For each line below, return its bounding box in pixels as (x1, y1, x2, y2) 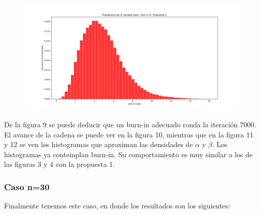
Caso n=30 (4, 181, 50, 193)
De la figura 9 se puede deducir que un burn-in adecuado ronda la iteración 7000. (4, 119, 256, 130)
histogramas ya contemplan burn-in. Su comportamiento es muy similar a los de (4, 149, 253, 159)
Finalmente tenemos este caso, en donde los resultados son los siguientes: (4, 200, 231, 211)
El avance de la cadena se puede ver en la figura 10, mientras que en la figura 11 (4, 129, 254, 139)
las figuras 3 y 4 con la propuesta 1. (4, 159, 115, 169)
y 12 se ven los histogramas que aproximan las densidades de (4, 139, 193, 150)
